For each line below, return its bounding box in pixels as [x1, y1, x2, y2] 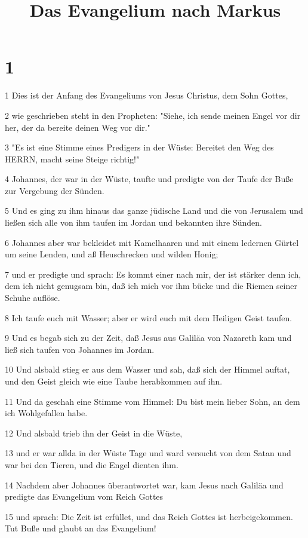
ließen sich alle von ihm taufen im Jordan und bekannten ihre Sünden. [5, 216, 262, 229]
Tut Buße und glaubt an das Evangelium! [5, 522, 156, 534]
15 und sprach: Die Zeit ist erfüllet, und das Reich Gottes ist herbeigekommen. [5, 510, 293, 522]
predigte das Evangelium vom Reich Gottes [5, 490, 164, 503]
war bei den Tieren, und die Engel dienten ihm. [5, 458, 178, 471]
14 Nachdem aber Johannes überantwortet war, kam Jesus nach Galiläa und [5, 478, 284, 491]
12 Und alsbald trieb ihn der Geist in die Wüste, [5, 426, 183, 439]
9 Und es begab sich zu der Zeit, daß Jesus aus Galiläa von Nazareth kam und [5, 331, 292, 344]
